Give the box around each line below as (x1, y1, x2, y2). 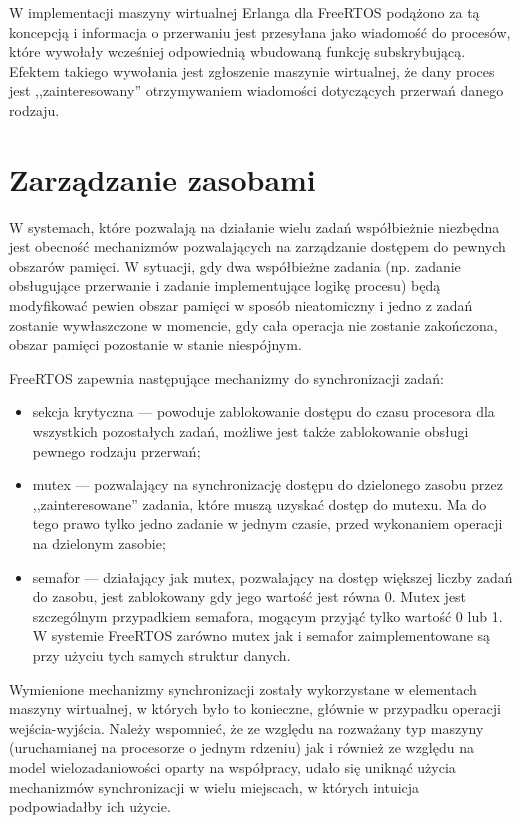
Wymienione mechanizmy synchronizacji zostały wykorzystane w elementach (9, 678, 477, 699)
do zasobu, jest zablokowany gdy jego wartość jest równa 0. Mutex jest (32, 586, 467, 607)
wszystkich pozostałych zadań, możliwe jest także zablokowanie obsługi (32, 421, 469, 442)
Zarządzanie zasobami (9, 158, 316, 199)
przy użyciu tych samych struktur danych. (32, 644, 291, 665)
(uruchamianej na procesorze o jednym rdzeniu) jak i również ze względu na (9, 737, 474, 758)
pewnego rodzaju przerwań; (32, 440, 201, 461)
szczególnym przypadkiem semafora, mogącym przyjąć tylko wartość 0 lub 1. (32, 605, 503, 626)
